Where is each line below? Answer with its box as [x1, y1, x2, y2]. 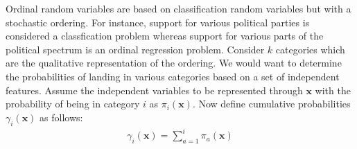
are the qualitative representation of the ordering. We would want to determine [6, 55, 342, 70]
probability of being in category [6, 96, 140, 111]
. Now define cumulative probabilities [192, 96, 351, 111]
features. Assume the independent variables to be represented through [6, 82, 303, 97]
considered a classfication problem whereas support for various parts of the [6, 28, 324, 43]
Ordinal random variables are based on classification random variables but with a [6, 1, 351, 15]
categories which [275, 42, 345, 56]
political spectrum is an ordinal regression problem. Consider [6, 42, 265, 56]
